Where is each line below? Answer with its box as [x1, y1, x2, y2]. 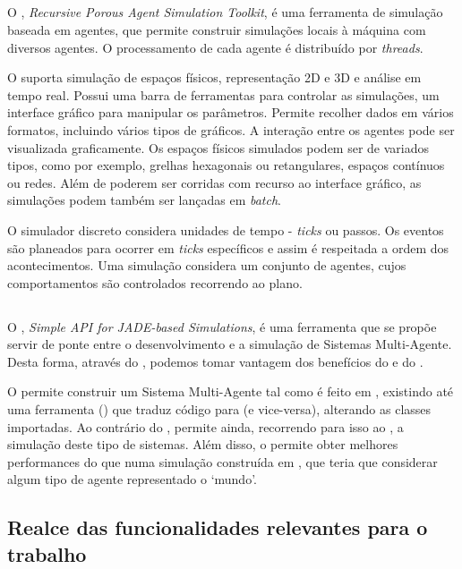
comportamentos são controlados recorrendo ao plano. [7, 273, 303, 292]
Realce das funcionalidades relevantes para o [7, 514, 428, 541]
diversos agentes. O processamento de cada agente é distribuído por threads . [7, 38, 423, 56]
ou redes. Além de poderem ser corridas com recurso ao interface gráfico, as [7, 173, 422, 191]
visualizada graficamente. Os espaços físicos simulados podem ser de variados [7, 138, 430, 157]
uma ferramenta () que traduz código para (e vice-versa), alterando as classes [7, 400, 432, 419]
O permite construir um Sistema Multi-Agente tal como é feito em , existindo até [7, 382, 454, 401]
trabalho [7, 539, 87, 567]
